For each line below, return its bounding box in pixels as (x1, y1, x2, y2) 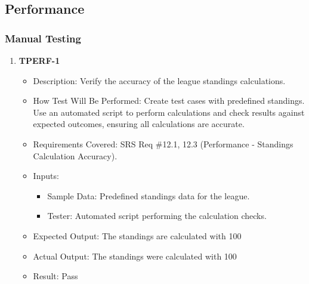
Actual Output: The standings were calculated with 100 (33, 249, 237, 262)
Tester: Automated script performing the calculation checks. (47, 209, 267, 222)
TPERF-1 (18, 54, 60, 66)
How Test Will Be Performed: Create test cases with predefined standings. (33, 94, 305, 107)
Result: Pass (33, 270, 78, 282)
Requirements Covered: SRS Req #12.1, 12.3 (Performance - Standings (33, 137, 293, 150)
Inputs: (33, 169, 59, 182)
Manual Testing (5, 30, 81, 45)
